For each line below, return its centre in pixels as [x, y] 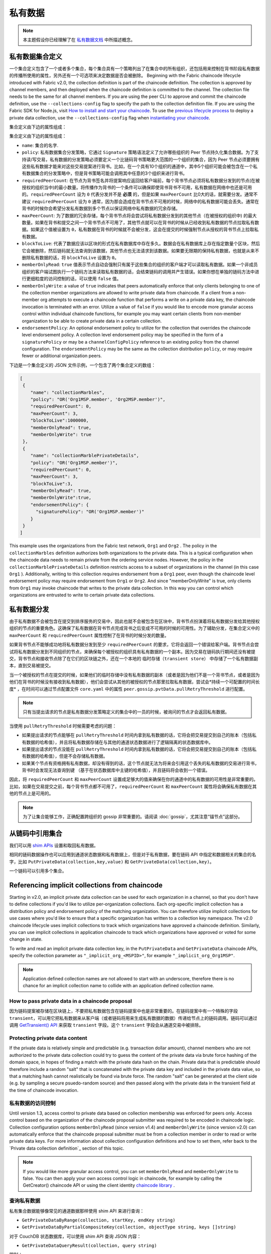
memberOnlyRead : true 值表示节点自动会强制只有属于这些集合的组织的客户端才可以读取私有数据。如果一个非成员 [140, 265]
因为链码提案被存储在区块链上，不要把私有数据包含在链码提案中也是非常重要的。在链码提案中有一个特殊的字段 [123, 1011]
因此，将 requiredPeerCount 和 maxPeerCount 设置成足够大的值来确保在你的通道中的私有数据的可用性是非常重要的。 [134, 779]
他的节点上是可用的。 [31, 794]
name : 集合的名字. [40, 145]
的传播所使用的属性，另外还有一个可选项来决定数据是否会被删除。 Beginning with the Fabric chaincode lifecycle [125, 76]
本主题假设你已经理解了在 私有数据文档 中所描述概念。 [79, 40]
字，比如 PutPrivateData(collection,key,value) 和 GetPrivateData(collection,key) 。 [112, 861]
